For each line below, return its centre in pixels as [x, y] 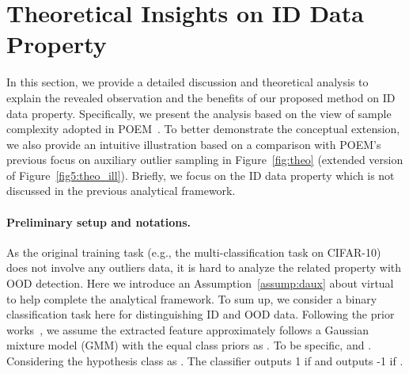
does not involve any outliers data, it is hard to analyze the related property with [204, 267]
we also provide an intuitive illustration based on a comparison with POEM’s [194, 144]
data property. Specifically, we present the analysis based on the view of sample [199, 113]
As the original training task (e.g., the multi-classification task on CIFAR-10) [194, 252]
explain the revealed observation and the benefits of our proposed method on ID [201, 97]
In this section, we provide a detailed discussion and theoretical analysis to [187, 82]
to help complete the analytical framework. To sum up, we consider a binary [192, 298]
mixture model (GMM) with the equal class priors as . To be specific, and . [189, 345]
